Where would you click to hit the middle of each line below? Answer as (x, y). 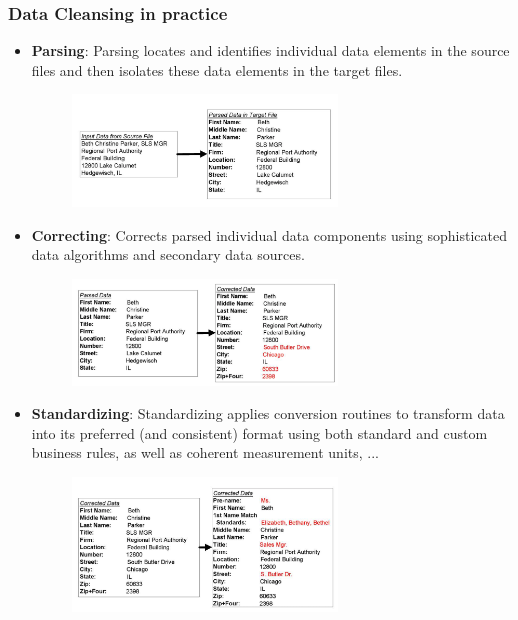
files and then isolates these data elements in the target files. (217, 69)
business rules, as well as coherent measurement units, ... (205, 452)
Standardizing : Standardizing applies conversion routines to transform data (268, 413)
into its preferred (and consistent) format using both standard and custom (259, 432)
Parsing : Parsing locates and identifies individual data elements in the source (270, 50)
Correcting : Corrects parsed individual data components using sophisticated (269, 234)
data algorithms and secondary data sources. (168, 254)
